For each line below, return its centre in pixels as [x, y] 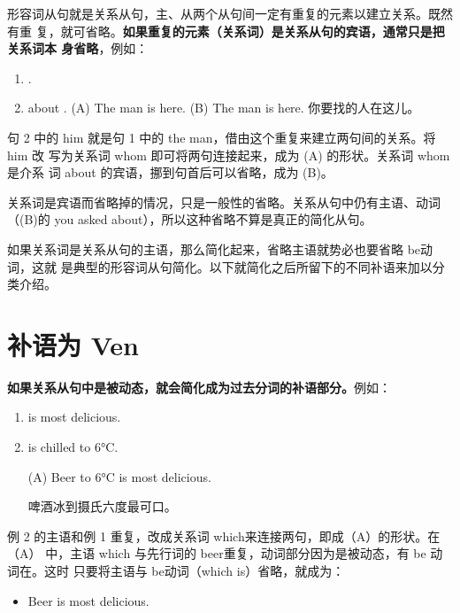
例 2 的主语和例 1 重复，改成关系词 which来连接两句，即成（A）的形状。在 [224, 535]
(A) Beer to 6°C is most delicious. [119, 476]
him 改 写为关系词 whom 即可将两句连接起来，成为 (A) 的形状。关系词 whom [229, 155]
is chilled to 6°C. [73, 447]
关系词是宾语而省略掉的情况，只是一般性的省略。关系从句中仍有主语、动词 [224, 202]
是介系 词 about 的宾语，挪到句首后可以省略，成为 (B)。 [170, 172]
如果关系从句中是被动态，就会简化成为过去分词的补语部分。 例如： [199, 387]
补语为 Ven [73, 344]
